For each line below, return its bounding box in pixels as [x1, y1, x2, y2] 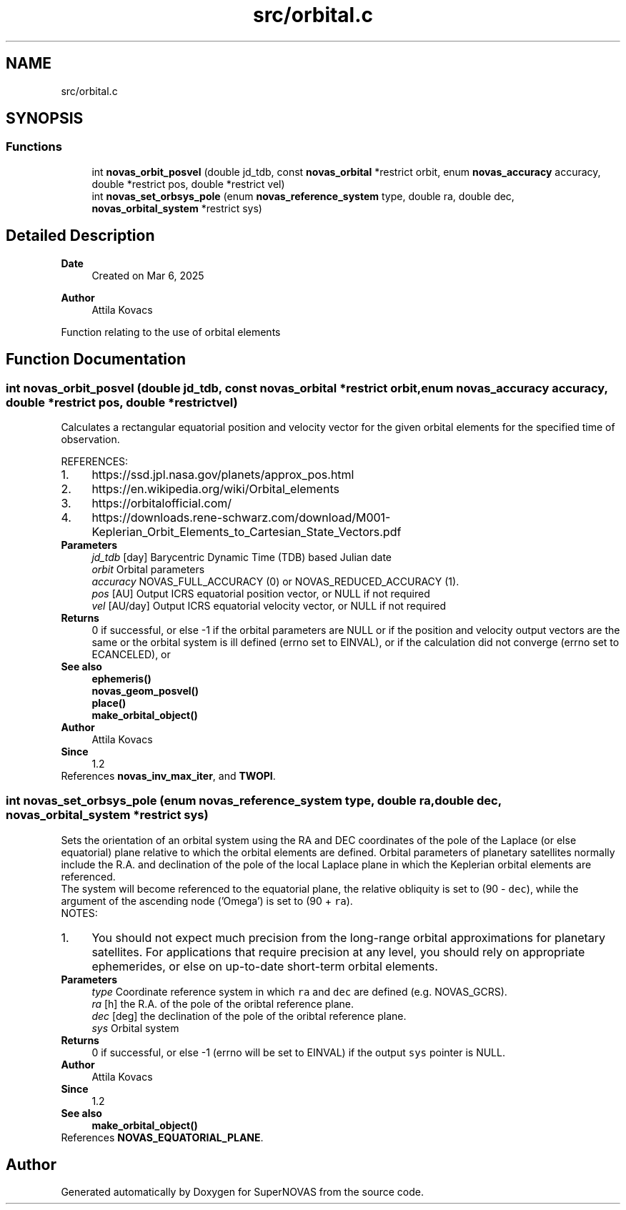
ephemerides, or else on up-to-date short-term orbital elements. [91, 958, 438, 973]
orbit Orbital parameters [91, 562, 205, 575]
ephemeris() [91, 672, 151, 685]
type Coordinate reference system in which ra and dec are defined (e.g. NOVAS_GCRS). [91, 985, 507, 998]
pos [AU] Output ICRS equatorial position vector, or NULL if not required [91, 587, 430, 600]
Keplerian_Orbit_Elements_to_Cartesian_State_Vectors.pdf [91, 524, 402, 539]
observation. [61, 432, 120, 445]
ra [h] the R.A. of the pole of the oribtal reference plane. [91, 997, 354, 1010]
